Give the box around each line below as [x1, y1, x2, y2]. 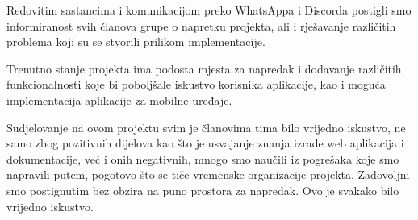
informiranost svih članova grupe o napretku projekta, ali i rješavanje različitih [6, 17, 396, 34]
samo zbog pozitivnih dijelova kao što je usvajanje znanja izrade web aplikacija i [6, 135, 404, 152]
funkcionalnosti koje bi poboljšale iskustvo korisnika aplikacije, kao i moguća [6, 76, 386, 93]
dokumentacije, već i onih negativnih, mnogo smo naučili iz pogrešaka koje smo [6, 150, 399, 167]
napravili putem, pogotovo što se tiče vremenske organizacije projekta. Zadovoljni [6, 166, 410, 183]
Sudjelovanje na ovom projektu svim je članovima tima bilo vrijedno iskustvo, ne [6, 118, 406, 135]
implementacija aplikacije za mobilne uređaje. [6, 91, 232, 108]
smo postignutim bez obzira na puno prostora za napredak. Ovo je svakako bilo [6, 181, 399, 198]
